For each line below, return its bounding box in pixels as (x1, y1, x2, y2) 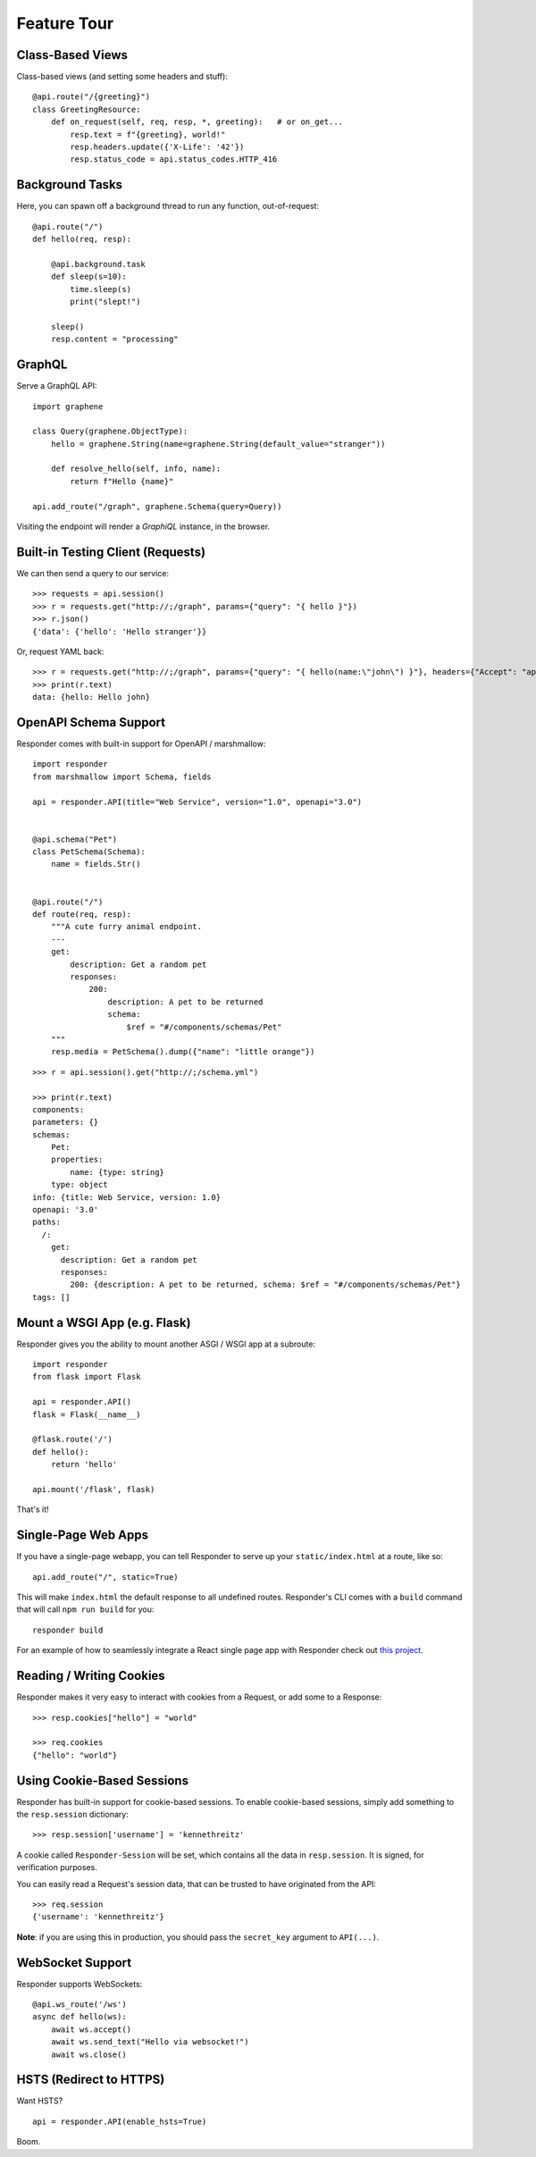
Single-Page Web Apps (16, 1528, 149, 1543)
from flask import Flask (32, 1372, 141, 1382)
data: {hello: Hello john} (32, 692, 151, 702)
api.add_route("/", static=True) (32, 1572, 179, 1582)
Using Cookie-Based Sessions (16, 1773, 189, 1788)
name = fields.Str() (50, 859, 141, 869)
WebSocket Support (16, 1955, 132, 1970)
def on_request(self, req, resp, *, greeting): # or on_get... (50, 117, 344, 127)
